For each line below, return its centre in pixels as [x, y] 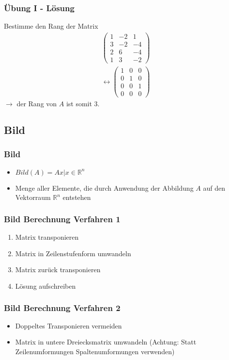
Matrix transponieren [47, 237]
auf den [214, 188]
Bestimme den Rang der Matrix [51, 26]
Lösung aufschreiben [46, 286]
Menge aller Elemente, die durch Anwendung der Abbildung [104, 188]
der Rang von [37, 104]
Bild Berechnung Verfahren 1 [62, 219]
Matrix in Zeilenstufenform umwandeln [73, 253]
